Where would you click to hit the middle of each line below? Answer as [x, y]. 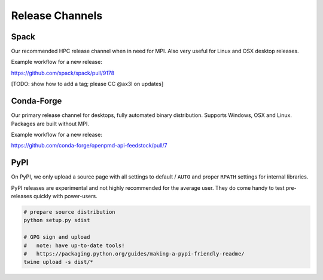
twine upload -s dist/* [59, 262]
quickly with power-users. [65, 196]
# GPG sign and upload [57, 237]
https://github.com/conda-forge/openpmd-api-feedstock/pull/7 [89, 146]
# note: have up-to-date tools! [74, 245]
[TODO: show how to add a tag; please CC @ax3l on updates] [87, 84]
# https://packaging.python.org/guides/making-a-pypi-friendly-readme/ [134, 253]
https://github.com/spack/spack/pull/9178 [63, 73]
